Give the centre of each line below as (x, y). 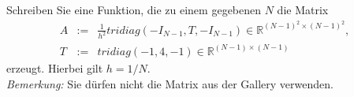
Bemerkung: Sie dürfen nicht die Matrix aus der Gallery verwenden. (170, 83)
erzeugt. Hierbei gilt (55, 67)
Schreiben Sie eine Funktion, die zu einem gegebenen (134, 9)
